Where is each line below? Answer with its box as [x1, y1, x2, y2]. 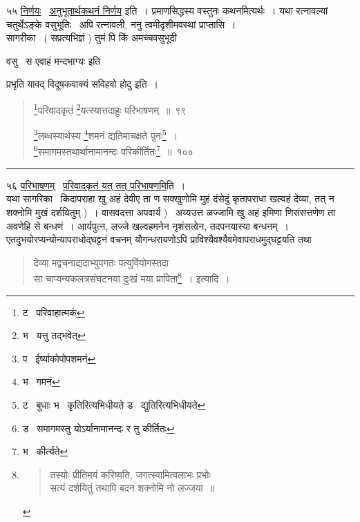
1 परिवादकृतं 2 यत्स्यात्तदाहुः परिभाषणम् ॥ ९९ [33, 100, 187, 117]
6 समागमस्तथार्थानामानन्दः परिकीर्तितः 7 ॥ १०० [33, 142, 193, 159]
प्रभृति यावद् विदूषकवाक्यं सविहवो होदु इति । [6, 77, 158, 91]
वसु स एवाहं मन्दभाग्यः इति [6, 53, 101, 68]
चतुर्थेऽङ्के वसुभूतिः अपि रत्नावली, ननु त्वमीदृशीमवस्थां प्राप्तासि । [6, 17, 236, 31]
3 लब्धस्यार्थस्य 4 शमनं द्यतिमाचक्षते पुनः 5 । [33, 126, 178, 142]
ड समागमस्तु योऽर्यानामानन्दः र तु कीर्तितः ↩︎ [22, 420, 175, 435]
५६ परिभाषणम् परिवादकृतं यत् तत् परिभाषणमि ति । [6, 177, 186, 192]
